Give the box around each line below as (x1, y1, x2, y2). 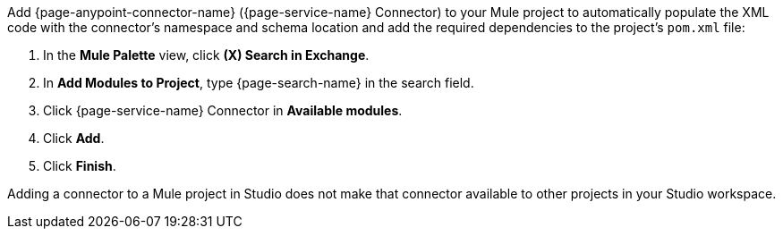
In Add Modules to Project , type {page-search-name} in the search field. (43, 75, 474, 90)
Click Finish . (43, 158, 116, 173)
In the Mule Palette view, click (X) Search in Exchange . (43, 47, 370, 63)
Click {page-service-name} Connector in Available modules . (43, 103, 403, 118)
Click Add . (43, 131, 105, 146)
